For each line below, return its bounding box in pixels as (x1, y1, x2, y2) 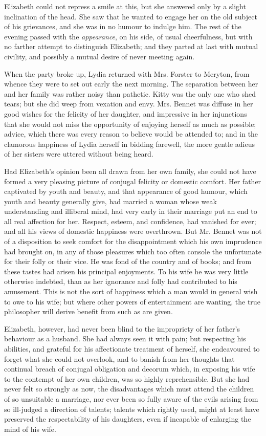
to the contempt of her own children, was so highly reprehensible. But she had (4, 373, 250, 384)
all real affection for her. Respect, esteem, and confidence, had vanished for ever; (4, 215, 256, 226)
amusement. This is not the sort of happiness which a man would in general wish (4, 286, 258, 297)
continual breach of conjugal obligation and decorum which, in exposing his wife (4, 363, 255, 374)
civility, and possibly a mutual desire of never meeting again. (4, 51, 195, 61)
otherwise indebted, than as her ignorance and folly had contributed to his (4, 276, 237, 287)
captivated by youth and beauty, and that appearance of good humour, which (4, 186, 248, 197)
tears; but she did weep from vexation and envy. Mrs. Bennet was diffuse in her (4, 98, 253, 109)
